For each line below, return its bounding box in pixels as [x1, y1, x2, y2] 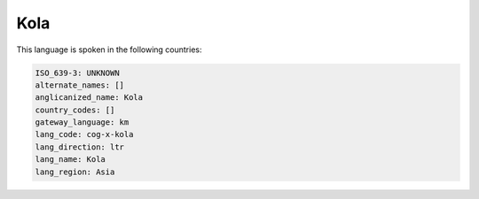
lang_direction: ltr [35, 142, 124, 152]
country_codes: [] [35, 104, 115, 115]
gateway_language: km [35, 118, 130, 127]
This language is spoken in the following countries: [16, 44, 202, 55]
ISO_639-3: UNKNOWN [35, 67, 120, 78]
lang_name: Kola [35, 155, 106, 165]
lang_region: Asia [35, 166, 115, 177]
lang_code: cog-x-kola [35, 129, 134, 140]
